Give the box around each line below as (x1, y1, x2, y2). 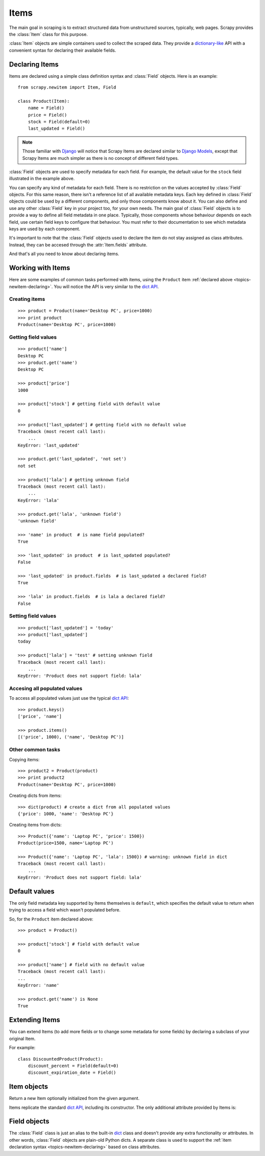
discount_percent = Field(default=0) (27, 1063, 119, 1068)
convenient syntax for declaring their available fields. (9, 47, 116, 53)
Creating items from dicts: (9, 822, 62, 828)
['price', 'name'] (18, 713, 62, 719)
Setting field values (9, 613, 56, 620)
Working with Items (9, 264, 71, 272)
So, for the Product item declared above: (9, 916, 93, 922)
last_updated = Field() (27, 126, 85, 131)
